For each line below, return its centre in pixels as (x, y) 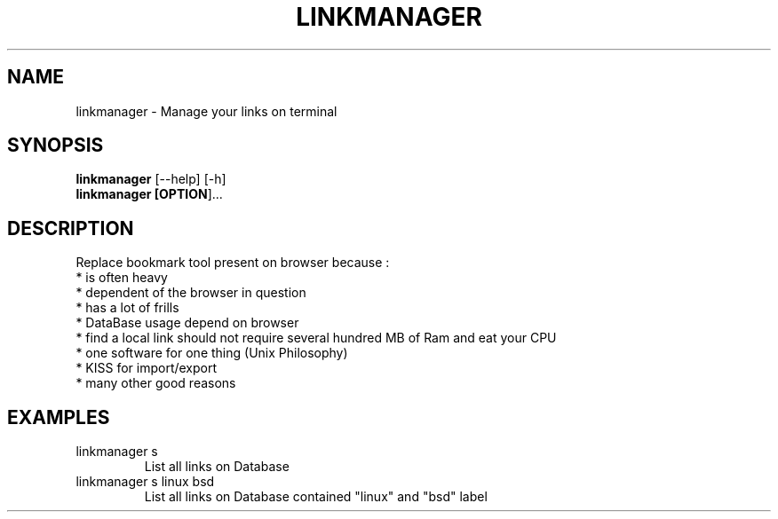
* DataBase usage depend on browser (187, 323)
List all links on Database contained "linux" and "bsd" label (316, 497)
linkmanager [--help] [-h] (151, 179)
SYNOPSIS (56, 145)
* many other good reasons (156, 383)
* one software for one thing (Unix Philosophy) (212, 353)
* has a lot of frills (127, 308)
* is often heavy (122, 278)
